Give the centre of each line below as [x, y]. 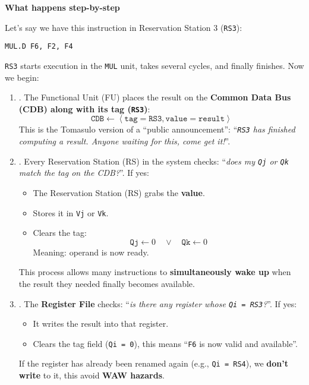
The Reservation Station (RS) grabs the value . [119, 192]
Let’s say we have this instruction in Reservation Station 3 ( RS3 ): [124, 27]
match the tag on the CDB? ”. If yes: [84, 173]
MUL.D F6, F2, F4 [39, 47]
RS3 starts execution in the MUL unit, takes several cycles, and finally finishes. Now [154, 65]
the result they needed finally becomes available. [107, 283]
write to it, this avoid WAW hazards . [92, 375]
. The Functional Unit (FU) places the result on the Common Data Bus [155, 97]
